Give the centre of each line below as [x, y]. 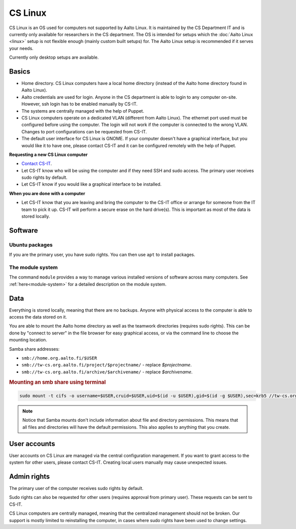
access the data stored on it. [38, 317]
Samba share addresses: [34, 349]
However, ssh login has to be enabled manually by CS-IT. [79, 104]
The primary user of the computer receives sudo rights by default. [76, 488]
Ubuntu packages [31, 244]
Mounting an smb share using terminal [57, 382]
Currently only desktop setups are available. [54, 57]
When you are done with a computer [47, 193]
